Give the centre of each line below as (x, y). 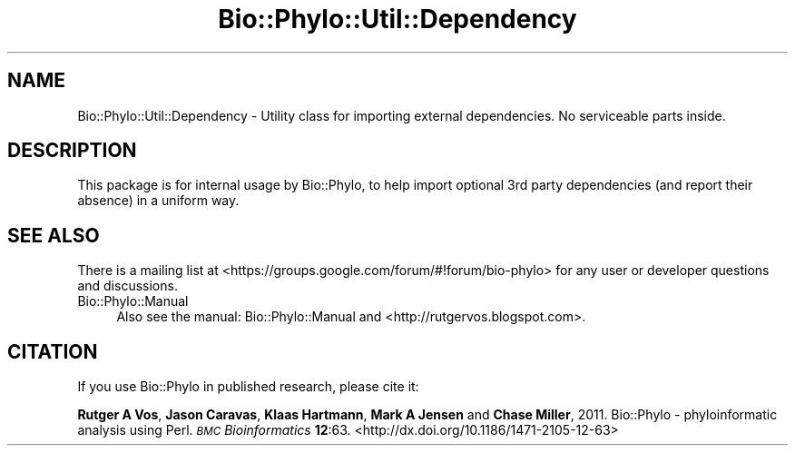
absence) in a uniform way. (158, 201)
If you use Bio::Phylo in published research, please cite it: (248, 387)
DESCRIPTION (72, 151)
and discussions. (128, 286)
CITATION (53, 351)
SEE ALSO (54, 235)
